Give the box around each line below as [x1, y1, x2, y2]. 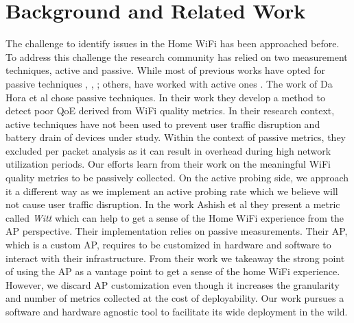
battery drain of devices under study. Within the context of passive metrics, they [5, 130, 346, 144]
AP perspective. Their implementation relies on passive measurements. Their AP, [5, 224, 348, 238]
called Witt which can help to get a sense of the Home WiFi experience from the [5, 210, 344, 224]
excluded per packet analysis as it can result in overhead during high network [5, 143, 331, 157]
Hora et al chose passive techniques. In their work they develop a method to [5, 90, 325, 104]
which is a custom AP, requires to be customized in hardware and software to [5, 237, 331, 252]
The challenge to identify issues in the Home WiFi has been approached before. [5, 36, 340, 51]
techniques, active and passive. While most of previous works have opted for [5, 63, 326, 77]
